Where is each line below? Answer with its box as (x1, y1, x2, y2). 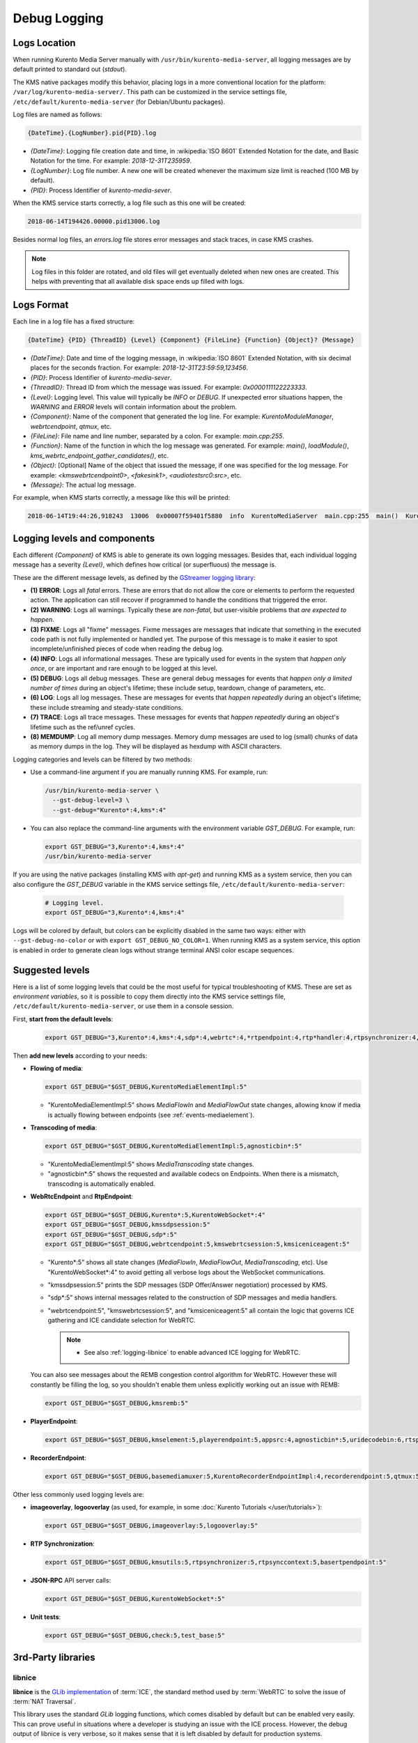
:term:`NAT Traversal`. (13, 1698, 77, 1706)
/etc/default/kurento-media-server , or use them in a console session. (13, 1002, 234, 1010)
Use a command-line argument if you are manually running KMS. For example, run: (30, 768, 268, 777)
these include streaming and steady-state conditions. (30, 703, 184, 711)
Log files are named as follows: (13, 110, 102, 119)
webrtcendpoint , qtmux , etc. (30, 422, 111, 430)
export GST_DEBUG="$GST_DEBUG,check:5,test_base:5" (45, 1631, 226, 1639)
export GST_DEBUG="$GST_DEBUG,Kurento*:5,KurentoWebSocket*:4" (45, 1211, 266, 1219)
